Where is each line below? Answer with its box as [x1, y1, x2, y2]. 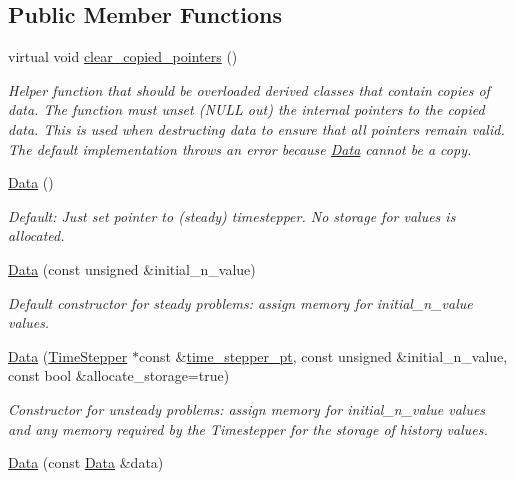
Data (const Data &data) [8, 452, 164, 473]
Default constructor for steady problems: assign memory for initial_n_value [8, 292, 473, 313]
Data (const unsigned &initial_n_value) [8, 258, 256, 279]
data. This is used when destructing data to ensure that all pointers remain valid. [8, 118, 505, 139]
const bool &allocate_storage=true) [8, 365, 230, 386]
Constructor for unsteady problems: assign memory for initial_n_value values [8, 398, 486, 419]
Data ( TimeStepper [8, 345, 128, 366]
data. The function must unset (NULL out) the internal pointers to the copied [8, 99, 485, 120]
